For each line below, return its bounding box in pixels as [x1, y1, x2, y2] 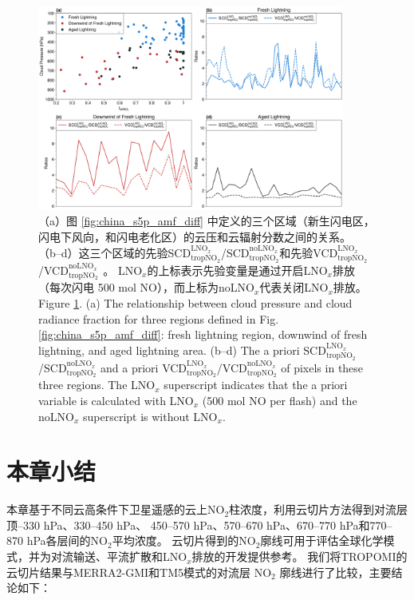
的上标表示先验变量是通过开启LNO [147, 261, 328, 278]
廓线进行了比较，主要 [279, 563, 392, 580]
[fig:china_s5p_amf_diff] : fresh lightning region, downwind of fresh [38, 326, 368, 343]
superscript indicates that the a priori [164, 376, 348, 393]
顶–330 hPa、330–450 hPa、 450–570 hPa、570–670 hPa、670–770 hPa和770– [6, 516, 392, 533]
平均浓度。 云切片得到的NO [112, 532, 256, 549]
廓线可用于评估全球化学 [260, 532, 384, 549]
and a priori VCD [101, 359, 187, 375]
